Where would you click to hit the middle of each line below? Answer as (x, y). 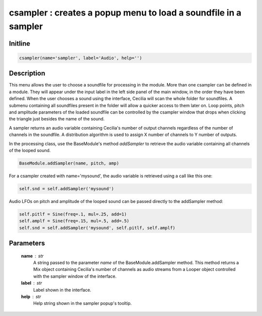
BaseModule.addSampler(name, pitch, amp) (69, 163)
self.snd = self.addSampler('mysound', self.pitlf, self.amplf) (97, 228)
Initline (20, 43)
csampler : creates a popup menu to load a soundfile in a (125, 13)
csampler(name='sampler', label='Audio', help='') (81, 58)
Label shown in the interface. (62, 290)
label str (32, 283)
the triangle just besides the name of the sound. (57, 119)
